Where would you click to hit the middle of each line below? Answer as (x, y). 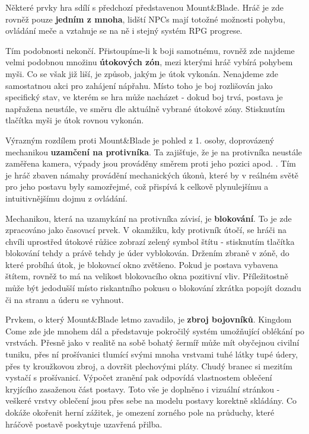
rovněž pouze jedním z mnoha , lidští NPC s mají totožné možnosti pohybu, (145, 19)
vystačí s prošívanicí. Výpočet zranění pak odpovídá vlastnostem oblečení (139, 377)
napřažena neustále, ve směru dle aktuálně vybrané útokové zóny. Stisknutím (145, 108)
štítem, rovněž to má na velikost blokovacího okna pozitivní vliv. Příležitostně (147, 276)
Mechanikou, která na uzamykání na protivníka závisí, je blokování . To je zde (149, 218)
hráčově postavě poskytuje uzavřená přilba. (84, 424)
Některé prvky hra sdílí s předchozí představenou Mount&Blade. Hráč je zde (144, 7)
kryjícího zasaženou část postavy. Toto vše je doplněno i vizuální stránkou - (143, 389)
